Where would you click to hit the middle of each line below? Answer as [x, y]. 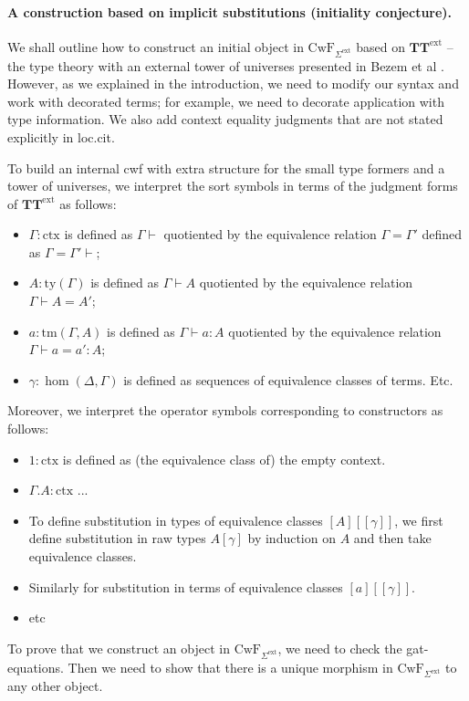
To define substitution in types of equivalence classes [176, 520]
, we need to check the [340, 648]
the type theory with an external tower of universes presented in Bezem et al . [226, 65]
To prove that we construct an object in [119, 648]
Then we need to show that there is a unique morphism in [230, 667]
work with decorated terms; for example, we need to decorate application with [226, 101]
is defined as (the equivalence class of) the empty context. [224, 459]
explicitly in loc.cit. [61, 136]
